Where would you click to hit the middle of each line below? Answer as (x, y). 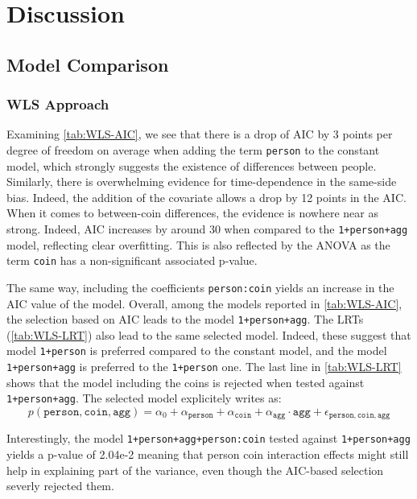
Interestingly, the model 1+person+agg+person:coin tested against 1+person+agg (208, 438)
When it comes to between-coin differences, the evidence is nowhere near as (192, 213)
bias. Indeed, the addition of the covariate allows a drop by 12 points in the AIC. (206, 197)
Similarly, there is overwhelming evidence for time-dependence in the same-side (202, 181)
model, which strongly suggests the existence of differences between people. (192, 165)
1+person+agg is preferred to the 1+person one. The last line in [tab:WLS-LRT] (204, 367)
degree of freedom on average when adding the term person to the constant (193, 149)
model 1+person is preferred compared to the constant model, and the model (197, 351)
